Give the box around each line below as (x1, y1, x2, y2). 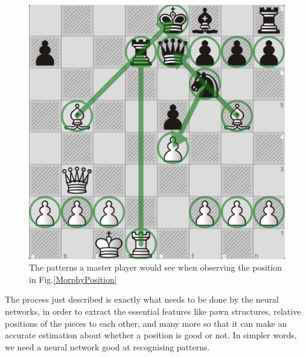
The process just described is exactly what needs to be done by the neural (5, 293, 279, 306)
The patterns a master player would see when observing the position (29, 261, 282, 274)
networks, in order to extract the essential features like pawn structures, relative (5, 305, 301, 317)
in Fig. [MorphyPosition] (29, 272, 117, 285)
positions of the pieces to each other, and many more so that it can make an (5, 317, 287, 329)
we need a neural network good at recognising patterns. (5, 340, 210, 353)
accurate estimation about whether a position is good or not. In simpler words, (5, 329, 297, 341)
